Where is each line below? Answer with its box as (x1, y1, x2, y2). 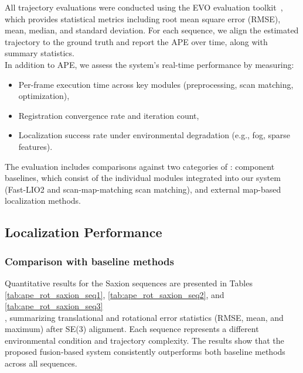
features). (18, 140, 53, 152)
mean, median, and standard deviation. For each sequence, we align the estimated (5, 24, 299, 36)
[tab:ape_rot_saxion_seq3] (5, 300, 103, 312)
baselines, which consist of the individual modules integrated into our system (5, 172, 281, 184)
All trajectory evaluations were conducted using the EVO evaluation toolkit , (5, 1, 283, 13)
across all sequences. (5, 357, 77, 369)
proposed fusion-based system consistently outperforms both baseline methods (5, 345, 285, 358)
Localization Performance (5, 223, 162, 241)
